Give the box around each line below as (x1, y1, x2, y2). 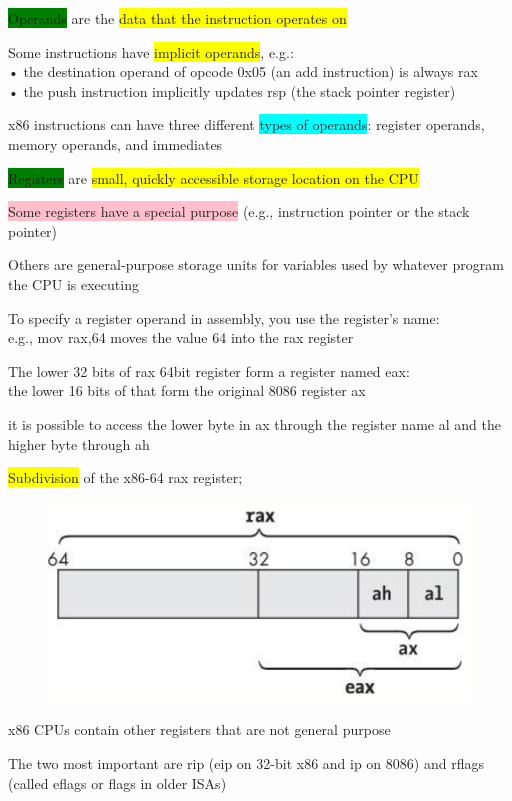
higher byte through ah (8, 433, 150, 454)
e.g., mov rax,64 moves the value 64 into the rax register (8, 327, 354, 348)
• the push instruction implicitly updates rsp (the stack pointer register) (8, 80, 456, 101)
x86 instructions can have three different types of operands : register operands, (8, 114, 485, 135)
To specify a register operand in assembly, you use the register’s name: (8, 307, 440, 328)
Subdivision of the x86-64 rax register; (8, 467, 243, 488)
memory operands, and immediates (8, 133, 223, 154)
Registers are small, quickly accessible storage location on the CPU (8, 167, 419, 188)
